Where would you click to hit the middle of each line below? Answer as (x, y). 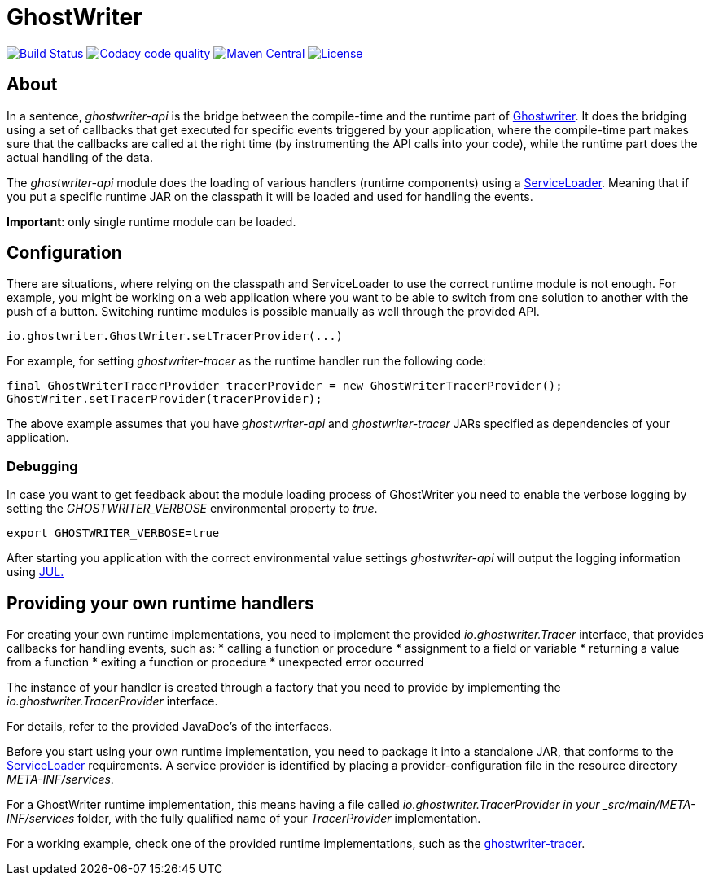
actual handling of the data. (80, 157)
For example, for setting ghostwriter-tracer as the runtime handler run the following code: (246, 361)
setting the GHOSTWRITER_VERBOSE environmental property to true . (192, 509)
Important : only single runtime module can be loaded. (151, 221)
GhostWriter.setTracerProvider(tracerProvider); (164, 399)
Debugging (42, 466)
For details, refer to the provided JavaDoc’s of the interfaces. (170, 727)
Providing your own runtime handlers (160, 603)
